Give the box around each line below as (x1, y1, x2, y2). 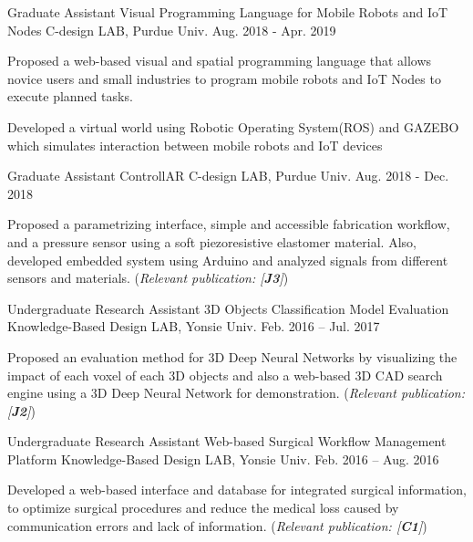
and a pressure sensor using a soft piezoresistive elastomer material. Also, (7, 232, 416, 251)
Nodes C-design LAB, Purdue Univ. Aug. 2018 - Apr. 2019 (7, 20, 336, 39)
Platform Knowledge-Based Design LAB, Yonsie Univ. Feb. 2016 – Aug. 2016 (7, 449, 439, 468)
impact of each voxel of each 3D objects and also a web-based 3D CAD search (7, 365, 443, 384)
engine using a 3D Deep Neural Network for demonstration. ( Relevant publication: (7, 383, 466, 402)
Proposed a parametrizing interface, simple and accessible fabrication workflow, (7, 214, 450, 234)
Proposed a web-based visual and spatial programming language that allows (7, 51, 432, 70)
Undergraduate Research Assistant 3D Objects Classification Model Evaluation (7, 298, 449, 318)
